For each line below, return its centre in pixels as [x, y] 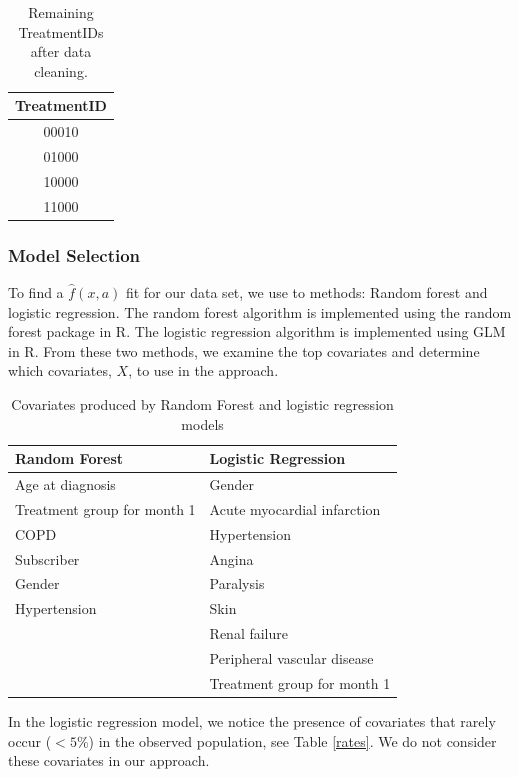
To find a [36, 292]
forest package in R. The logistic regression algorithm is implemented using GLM [257, 331]
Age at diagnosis [65, 484]
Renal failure [248, 633]
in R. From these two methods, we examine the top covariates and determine [244, 350]
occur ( [30, 740]
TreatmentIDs [61, 31]
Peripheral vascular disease [291, 657]
